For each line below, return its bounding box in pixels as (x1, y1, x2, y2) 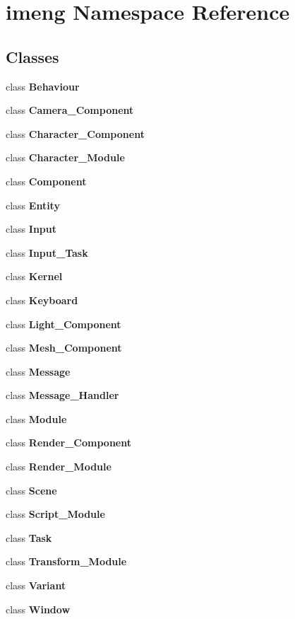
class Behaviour (6, 79, 80, 93)
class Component (6, 173, 87, 188)
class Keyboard (6, 292, 78, 307)
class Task (6, 530, 52, 545)
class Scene (6, 482, 57, 497)
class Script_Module (6, 507, 105, 521)
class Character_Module (6, 150, 125, 165)
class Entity (6, 197, 60, 212)
